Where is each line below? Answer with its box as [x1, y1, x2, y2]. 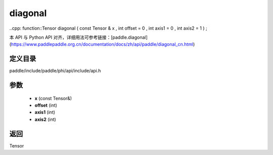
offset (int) [34, 102, 58, 108]
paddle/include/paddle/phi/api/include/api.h [9, 68, 101, 74]
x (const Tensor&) [34, 95, 72, 101]
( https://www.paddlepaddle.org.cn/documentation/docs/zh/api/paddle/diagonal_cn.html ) [9, 41, 195, 47]
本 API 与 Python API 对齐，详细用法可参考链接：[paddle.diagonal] [9, 34, 148, 40]
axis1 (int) [34, 109, 56, 115]
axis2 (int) [34, 116, 57, 122]
